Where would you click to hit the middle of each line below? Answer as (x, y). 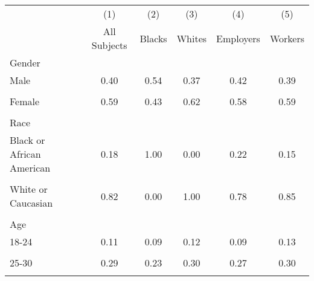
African (25, 154)
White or (29, 189)
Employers (238, 38)
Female (25, 101)
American (30, 168)
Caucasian (31, 203)
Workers (287, 38)
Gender (25, 63)
